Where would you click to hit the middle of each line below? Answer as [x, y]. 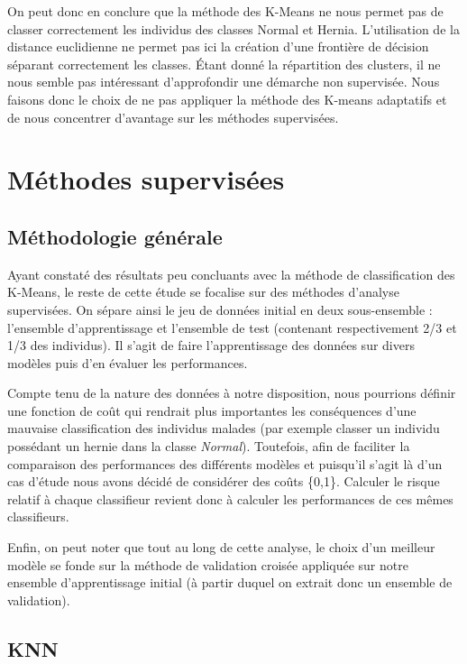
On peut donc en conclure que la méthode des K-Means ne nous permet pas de [225, 11]
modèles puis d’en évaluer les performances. [128, 362]
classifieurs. [38, 516]
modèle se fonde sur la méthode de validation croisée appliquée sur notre [208, 564]
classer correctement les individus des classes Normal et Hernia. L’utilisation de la [233, 28]
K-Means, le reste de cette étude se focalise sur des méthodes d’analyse [203, 292]
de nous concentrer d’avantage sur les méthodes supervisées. [173, 117]
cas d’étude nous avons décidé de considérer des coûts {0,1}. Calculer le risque [224, 481]
